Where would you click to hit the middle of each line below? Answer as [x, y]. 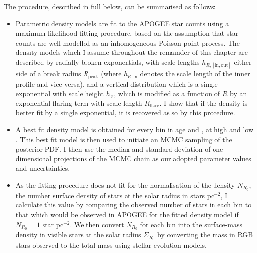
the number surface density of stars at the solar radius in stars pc [115, 195]
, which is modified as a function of [167, 93]
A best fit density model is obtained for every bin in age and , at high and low [134, 129]
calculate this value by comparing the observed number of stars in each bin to [133, 205]
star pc [53, 224]
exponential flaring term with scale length [79, 103]
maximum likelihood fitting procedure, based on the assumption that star [127, 33]
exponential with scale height [60, 93]
